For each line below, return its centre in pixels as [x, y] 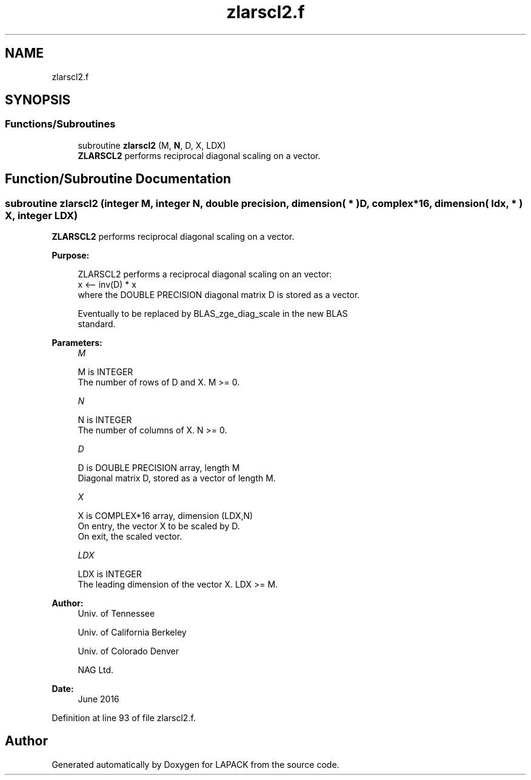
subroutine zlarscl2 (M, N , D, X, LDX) [152, 145]
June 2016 [99, 699]
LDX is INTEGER [110, 574]
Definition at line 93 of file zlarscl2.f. [124, 718]
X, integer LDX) [42, 215]
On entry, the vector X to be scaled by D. [159, 526]
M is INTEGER [105, 372]
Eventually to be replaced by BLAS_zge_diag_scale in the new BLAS [213, 314]
